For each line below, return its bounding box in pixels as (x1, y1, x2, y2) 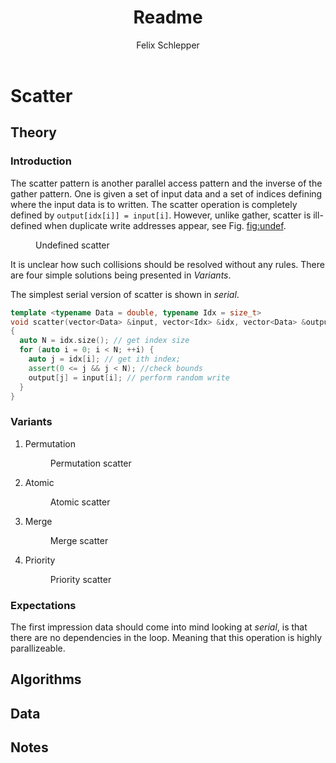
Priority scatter (49, 573, 112, 585)
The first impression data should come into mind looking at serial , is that (10, 621, 308, 633)
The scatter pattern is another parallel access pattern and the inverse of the (10, 177, 323, 189)
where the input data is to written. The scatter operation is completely (10, 198, 298, 210)
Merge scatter (49, 534, 109, 546)
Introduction (10, 154, 72, 168)
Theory (10, 124, 58, 141)
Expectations (10, 598, 77, 612)
